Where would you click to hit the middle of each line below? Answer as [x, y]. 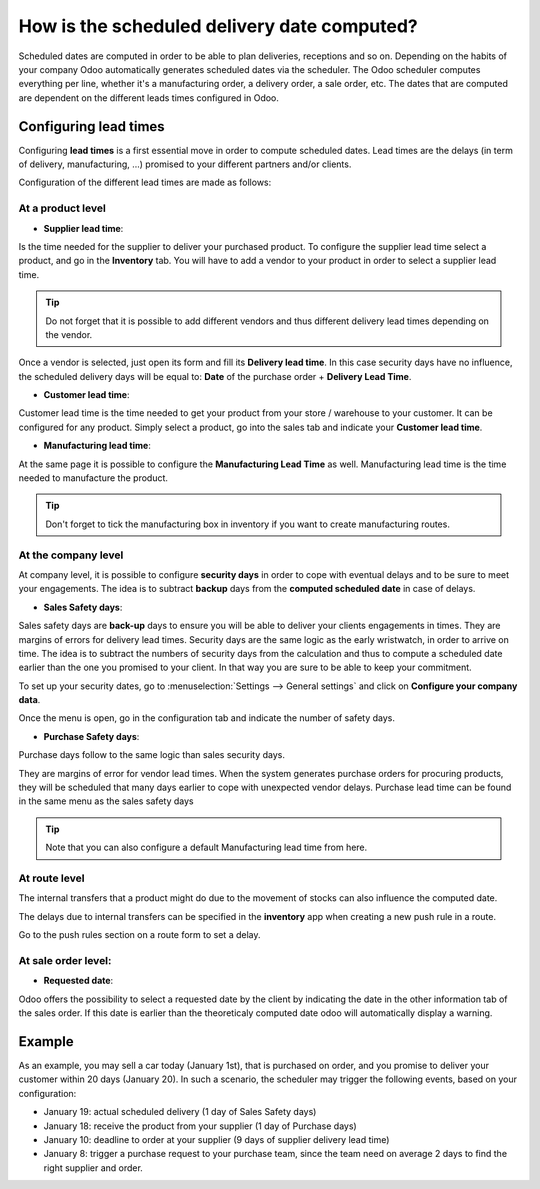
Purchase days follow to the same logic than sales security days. [151, 755]
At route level [51, 878]
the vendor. [69, 334]
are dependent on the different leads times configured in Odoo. [149, 97]
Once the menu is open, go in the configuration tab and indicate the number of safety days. [206, 718]
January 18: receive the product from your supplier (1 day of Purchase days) [200, 1126]
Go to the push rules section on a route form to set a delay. [139, 935]
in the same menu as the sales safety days [106, 801]
